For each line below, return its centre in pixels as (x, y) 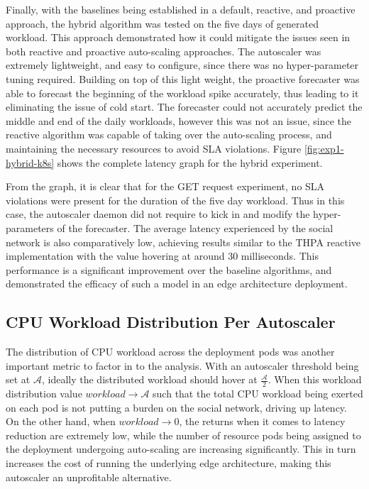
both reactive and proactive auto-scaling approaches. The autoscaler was (164, 51)
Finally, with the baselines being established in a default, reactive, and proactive (181, 9)
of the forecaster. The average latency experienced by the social (195, 227)
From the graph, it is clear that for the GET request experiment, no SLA (165, 186)
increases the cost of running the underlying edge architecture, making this (169, 463)
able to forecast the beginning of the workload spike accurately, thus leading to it (182, 93)
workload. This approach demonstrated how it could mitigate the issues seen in (178, 37)
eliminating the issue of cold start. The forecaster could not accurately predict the (184, 107)
